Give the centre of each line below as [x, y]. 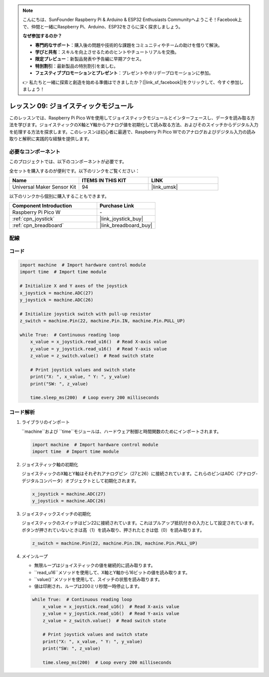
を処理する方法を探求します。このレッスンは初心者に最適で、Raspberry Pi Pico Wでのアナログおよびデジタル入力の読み [133, 132]
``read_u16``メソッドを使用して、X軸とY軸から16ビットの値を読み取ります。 [112, 572]
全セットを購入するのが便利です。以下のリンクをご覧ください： [74, 171]
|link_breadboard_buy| [126, 226]
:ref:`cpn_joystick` [33, 219]
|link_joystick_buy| [122, 219]
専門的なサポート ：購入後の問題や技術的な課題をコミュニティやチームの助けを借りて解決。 [129, 45]
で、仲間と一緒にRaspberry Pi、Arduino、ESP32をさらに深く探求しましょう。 [103, 26]
